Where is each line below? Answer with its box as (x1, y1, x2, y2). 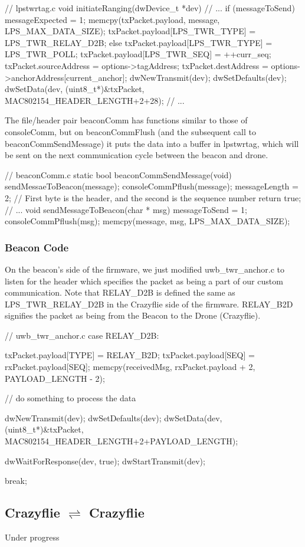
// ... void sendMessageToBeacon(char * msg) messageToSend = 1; (5, 203, 247, 215)
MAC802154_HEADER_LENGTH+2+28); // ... (5, 94, 185, 106)
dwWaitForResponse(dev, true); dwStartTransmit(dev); (5, 454, 205, 467)
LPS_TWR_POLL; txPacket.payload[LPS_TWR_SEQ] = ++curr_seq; (5, 48, 271, 60)
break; (5, 474, 27, 487)
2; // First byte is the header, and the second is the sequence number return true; (5, 191, 301, 204)
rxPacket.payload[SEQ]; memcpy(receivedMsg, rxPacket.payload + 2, (5, 361, 255, 373)
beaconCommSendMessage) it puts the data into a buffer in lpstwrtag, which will (5, 137, 299, 149)
